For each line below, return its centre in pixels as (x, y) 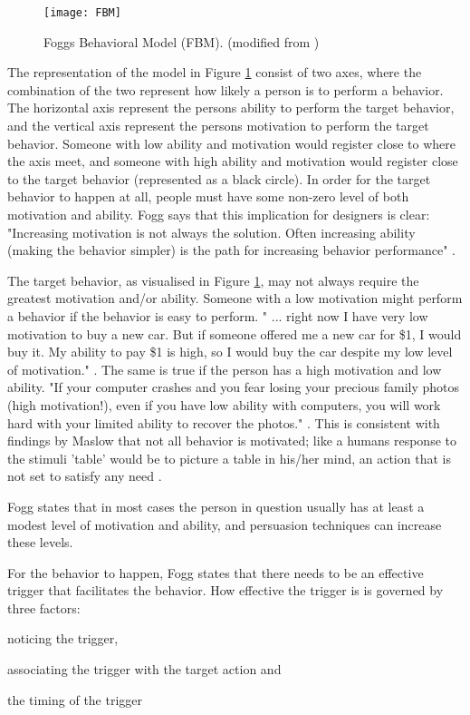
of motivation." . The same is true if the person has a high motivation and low (225, 369)
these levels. (40, 542)
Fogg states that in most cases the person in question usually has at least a (216, 506)
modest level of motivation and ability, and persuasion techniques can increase (225, 524)
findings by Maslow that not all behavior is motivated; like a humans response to (232, 441)
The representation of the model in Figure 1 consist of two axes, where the (215, 72)
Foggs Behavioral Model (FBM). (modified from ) (182, 41)
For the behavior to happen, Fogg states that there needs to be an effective (216, 572)
